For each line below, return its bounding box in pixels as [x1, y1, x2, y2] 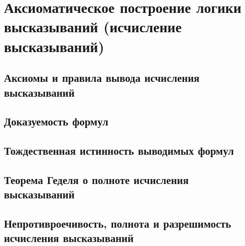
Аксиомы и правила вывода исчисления [4, 70, 200, 85]
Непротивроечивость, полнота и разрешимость [4, 216, 231, 231]
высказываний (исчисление [4, 16, 182, 37]
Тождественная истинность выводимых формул [4, 143, 234, 158]
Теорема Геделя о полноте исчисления [4, 172, 189, 187]
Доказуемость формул [4, 114, 109, 129]
